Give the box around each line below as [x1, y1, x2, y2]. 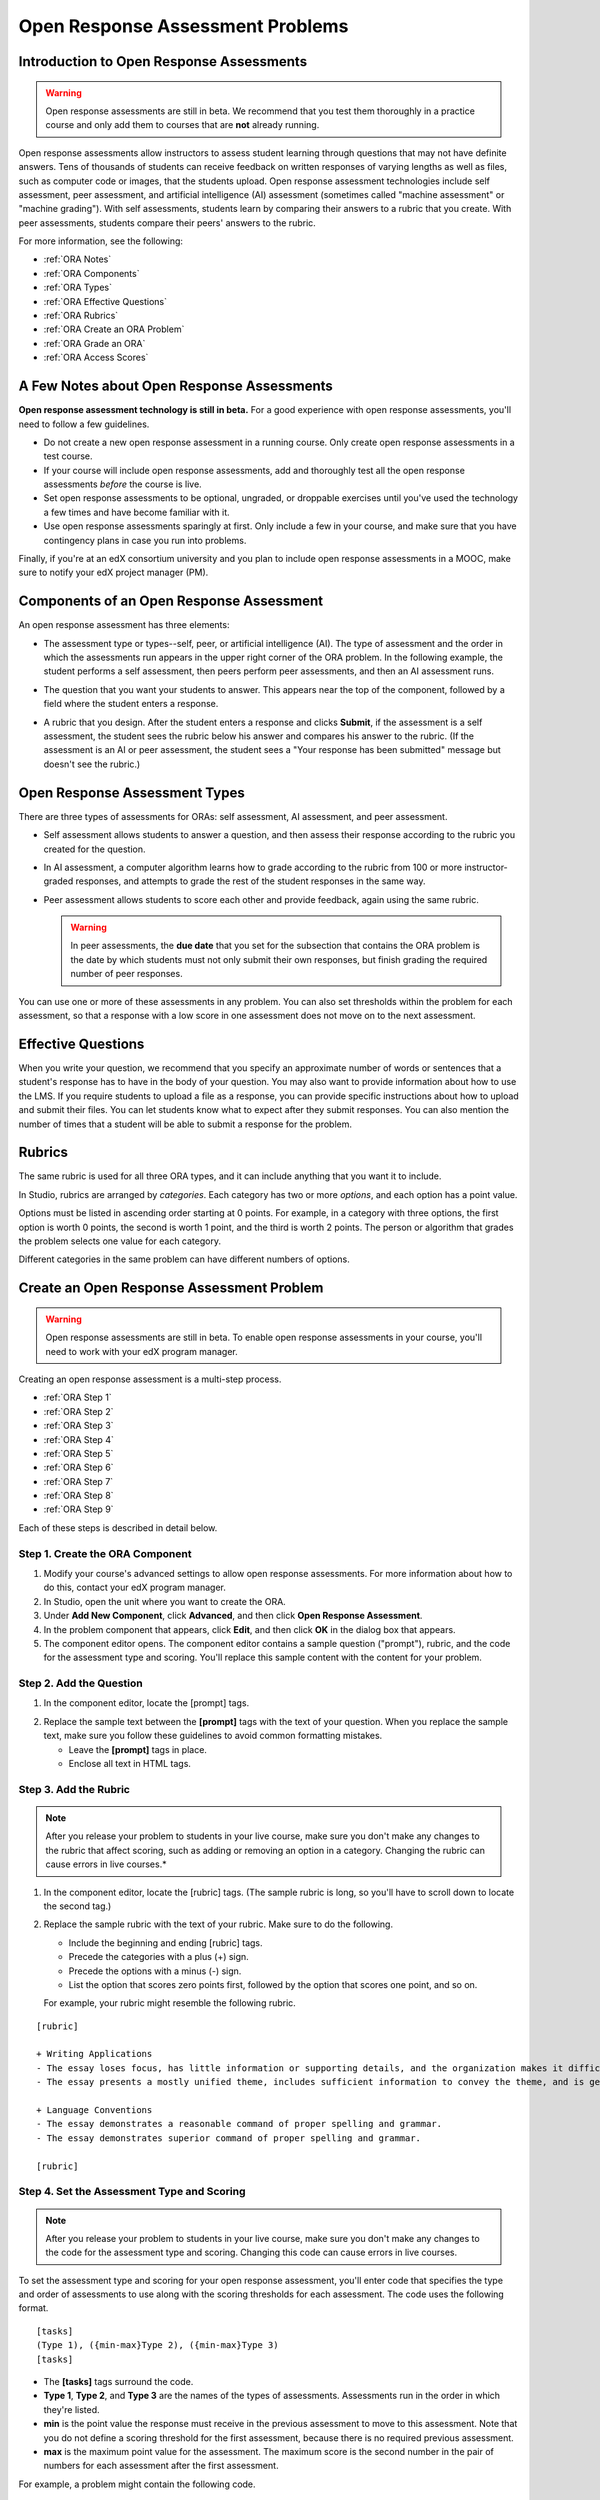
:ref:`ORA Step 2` [43, 1405, 114, 1417]
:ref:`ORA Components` [43, 267, 140, 279]
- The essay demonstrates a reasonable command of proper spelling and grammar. [36, 2118, 443, 2130]
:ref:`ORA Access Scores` [43, 351, 149, 364]
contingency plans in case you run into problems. [43, 534, 247, 546]
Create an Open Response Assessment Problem [18, 1280, 324, 1297]
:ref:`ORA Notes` [43, 253, 112, 265]
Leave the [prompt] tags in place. [68, 1743, 207, 1755]
